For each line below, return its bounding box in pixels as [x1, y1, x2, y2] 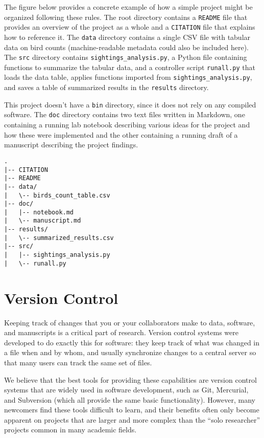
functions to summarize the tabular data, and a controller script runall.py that [4, 61, 255, 72]
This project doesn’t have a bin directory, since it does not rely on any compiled [4, 99, 256, 109]
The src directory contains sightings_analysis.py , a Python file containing [4, 52, 247, 62]
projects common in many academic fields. [4, 424, 137, 435]
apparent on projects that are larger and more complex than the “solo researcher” [4, 414, 260, 425]
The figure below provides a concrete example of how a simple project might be [4, 2, 253, 12]
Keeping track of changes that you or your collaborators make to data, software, [4, 317, 255, 327]
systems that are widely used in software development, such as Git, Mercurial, [4, 384, 249, 395]
